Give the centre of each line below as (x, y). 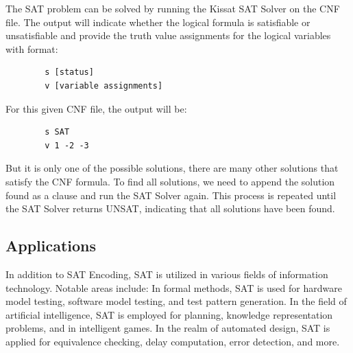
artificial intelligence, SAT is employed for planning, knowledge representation (169, 314)
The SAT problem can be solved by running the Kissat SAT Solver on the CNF (173, 8)
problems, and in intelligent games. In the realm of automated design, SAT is (168, 328)
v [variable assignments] (104, 86)
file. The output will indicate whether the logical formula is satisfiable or (158, 22)
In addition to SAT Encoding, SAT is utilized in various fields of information (167, 274)
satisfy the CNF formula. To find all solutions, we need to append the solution (170, 181)
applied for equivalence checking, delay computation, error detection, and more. (173, 341)
